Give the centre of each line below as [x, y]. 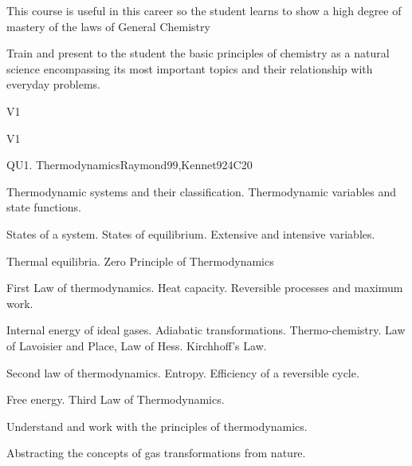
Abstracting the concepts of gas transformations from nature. [156, 453]
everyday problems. [53, 84]
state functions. [44, 207]
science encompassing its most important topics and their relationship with [190, 68]
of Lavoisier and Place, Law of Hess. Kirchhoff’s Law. [137, 345]
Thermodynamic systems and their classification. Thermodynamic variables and [202, 191]
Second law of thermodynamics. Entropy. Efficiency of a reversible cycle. [183, 372]
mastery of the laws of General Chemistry [108, 26]
